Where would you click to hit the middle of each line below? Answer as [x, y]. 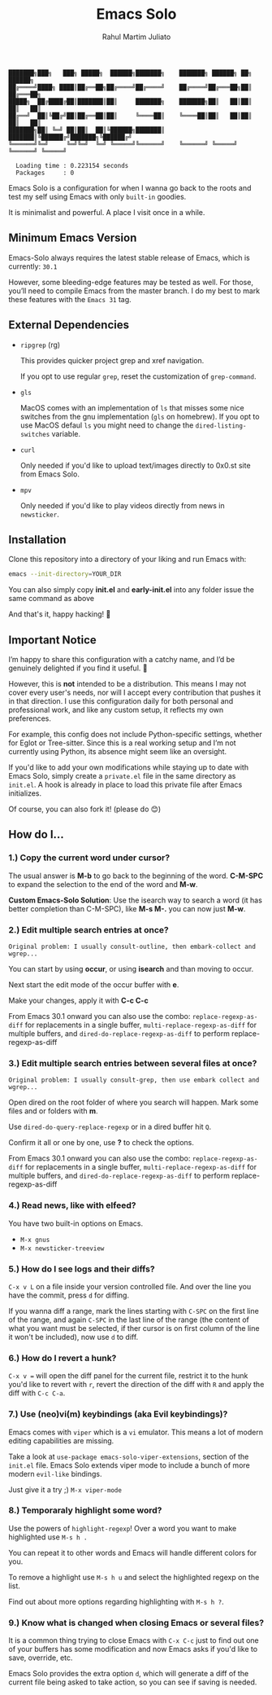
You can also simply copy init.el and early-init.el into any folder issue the [131, 590]
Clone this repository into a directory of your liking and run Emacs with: [127, 560]
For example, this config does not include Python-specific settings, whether [135, 735]
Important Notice [52, 640]
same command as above [52, 599]
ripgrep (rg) [40, 345]
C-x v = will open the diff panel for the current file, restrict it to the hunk [128, 1376]
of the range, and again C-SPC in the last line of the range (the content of [129, 1320]
